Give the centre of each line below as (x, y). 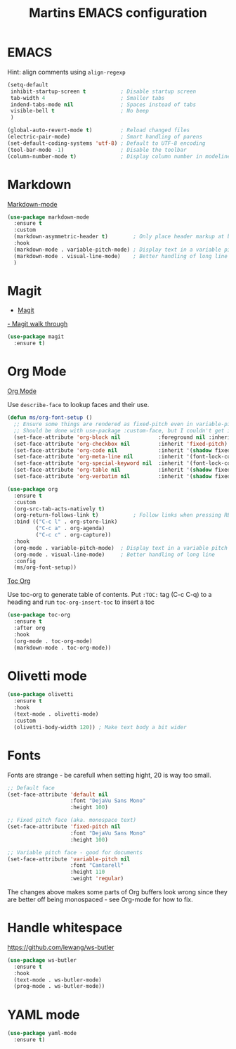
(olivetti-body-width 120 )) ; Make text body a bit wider (100, 727)
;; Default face (31, 788)
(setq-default (28, 85)
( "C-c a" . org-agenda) (70, 529)
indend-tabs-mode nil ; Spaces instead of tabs (103, 104)
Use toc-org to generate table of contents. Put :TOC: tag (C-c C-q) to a (110, 595)
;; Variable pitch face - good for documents (75, 852)
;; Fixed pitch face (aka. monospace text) (72, 820)
